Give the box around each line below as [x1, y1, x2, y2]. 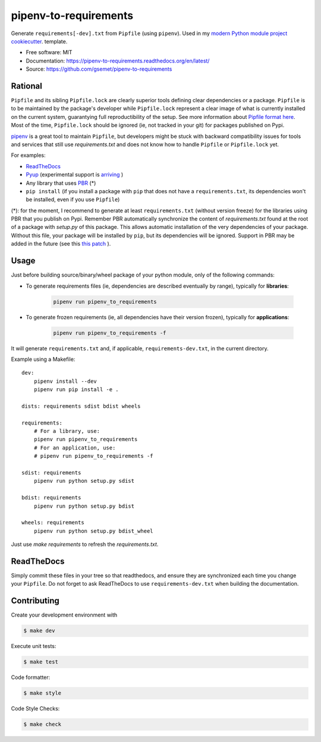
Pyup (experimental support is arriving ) [26, 171, 124, 178]
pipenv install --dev [33, 378, 97, 385]
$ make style [23, 690, 62, 697]
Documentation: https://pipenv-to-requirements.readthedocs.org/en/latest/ [26, 57, 210, 64]
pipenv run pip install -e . [33, 386, 119, 393]
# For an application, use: [33, 444, 116, 451]
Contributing [11, 596, 59, 606]
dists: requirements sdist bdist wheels [21, 403, 141, 410]
